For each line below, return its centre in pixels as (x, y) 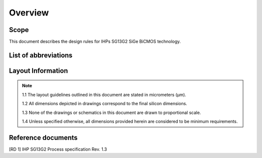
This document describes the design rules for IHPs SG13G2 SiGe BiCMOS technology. (95, 42)
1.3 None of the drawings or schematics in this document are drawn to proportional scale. (112, 112)
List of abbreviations (41, 55)
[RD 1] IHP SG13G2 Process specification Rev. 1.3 (58, 149)
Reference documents (43, 137)
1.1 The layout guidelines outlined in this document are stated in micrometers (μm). (104, 95)
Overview (29, 13)
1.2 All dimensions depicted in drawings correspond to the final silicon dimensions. (105, 104)
